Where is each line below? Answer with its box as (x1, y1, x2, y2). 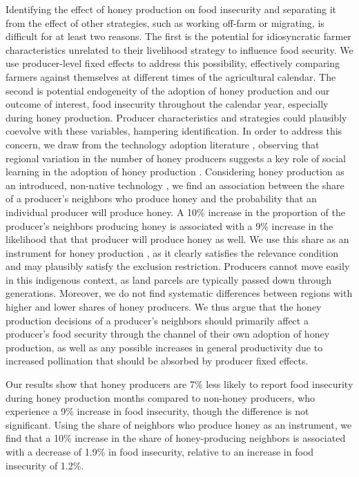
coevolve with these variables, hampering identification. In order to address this (6, 124, 342, 138)
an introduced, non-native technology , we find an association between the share (6, 177, 345, 192)
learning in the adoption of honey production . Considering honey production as (6, 164, 345, 179)
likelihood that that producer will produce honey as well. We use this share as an (6, 232, 349, 246)
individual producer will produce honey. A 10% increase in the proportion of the (6, 204, 345, 219)
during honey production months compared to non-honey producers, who (6, 390, 316, 405)
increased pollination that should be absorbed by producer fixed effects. (6, 353, 309, 368)
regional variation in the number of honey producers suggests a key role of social (6, 150, 346, 165)
